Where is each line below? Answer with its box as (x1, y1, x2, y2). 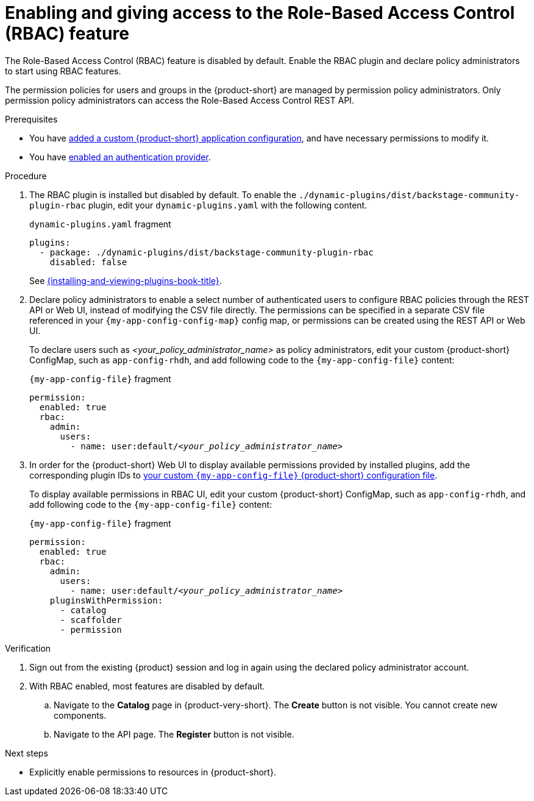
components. (54, 710, 107, 721)
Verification (5, 643, 51, 653)
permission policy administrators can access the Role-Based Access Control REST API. (5, 94, 354, 105)
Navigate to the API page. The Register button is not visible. (54, 728, 294, 739)
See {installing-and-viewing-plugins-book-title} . (29, 275, 222, 286)
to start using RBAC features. (5, 65, 121, 76)
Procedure (5, 170, 47, 181)
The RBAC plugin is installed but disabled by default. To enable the (29, 189, 297, 200)
